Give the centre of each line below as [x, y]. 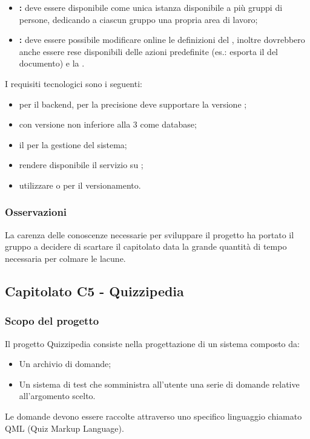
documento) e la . [52, 63]
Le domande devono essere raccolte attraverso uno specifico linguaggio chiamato [153, 416]
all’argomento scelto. [57, 396]
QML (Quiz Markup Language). [64, 428]
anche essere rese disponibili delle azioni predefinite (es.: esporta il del [149, 51]
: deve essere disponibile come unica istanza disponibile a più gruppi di [151, 7]
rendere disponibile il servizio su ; [81, 165]
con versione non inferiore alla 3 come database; [108, 124]
